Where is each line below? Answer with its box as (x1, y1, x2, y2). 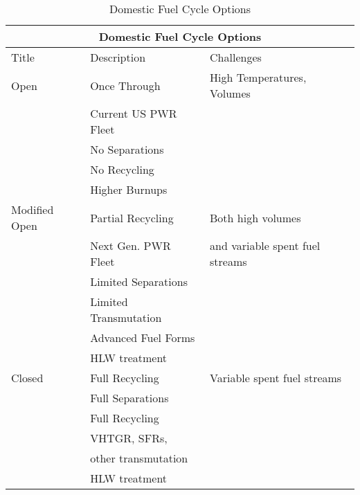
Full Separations (90, 390, 169, 406)
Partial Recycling (90, 209, 174, 226)
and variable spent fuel (210, 237, 321, 253)
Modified (11, 201, 54, 217)
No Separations (90, 141, 164, 157)
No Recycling (90, 161, 154, 177)
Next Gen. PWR (90, 237, 171, 253)
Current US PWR (90, 105, 177, 121)
